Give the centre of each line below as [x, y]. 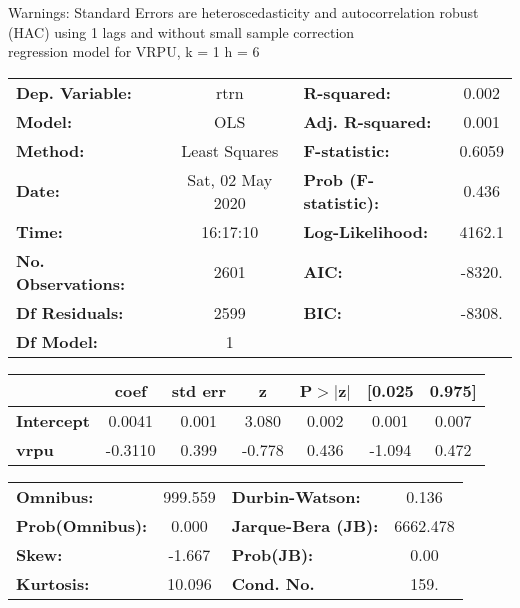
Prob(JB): [272, 554]
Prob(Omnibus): [82, 525]
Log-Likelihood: [366, 231]
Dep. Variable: [74, 92]
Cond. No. [273, 583]
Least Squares [230, 150]
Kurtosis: [53, 583]
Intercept [53, 420]
